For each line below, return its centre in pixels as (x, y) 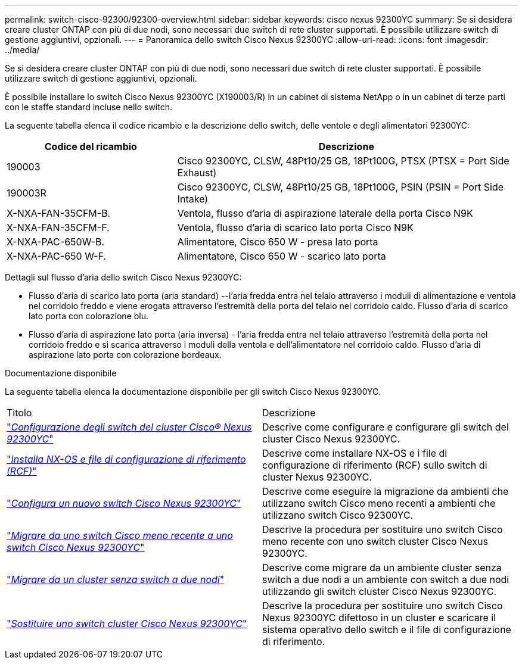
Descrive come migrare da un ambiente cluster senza (382, 568)
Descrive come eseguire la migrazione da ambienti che (386, 491)
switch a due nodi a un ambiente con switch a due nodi (386, 579)
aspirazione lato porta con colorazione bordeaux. (125, 355)
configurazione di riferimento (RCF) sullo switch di (375, 465)
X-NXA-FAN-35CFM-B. (59, 213)
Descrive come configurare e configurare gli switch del (386, 427)
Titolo (19, 413)
